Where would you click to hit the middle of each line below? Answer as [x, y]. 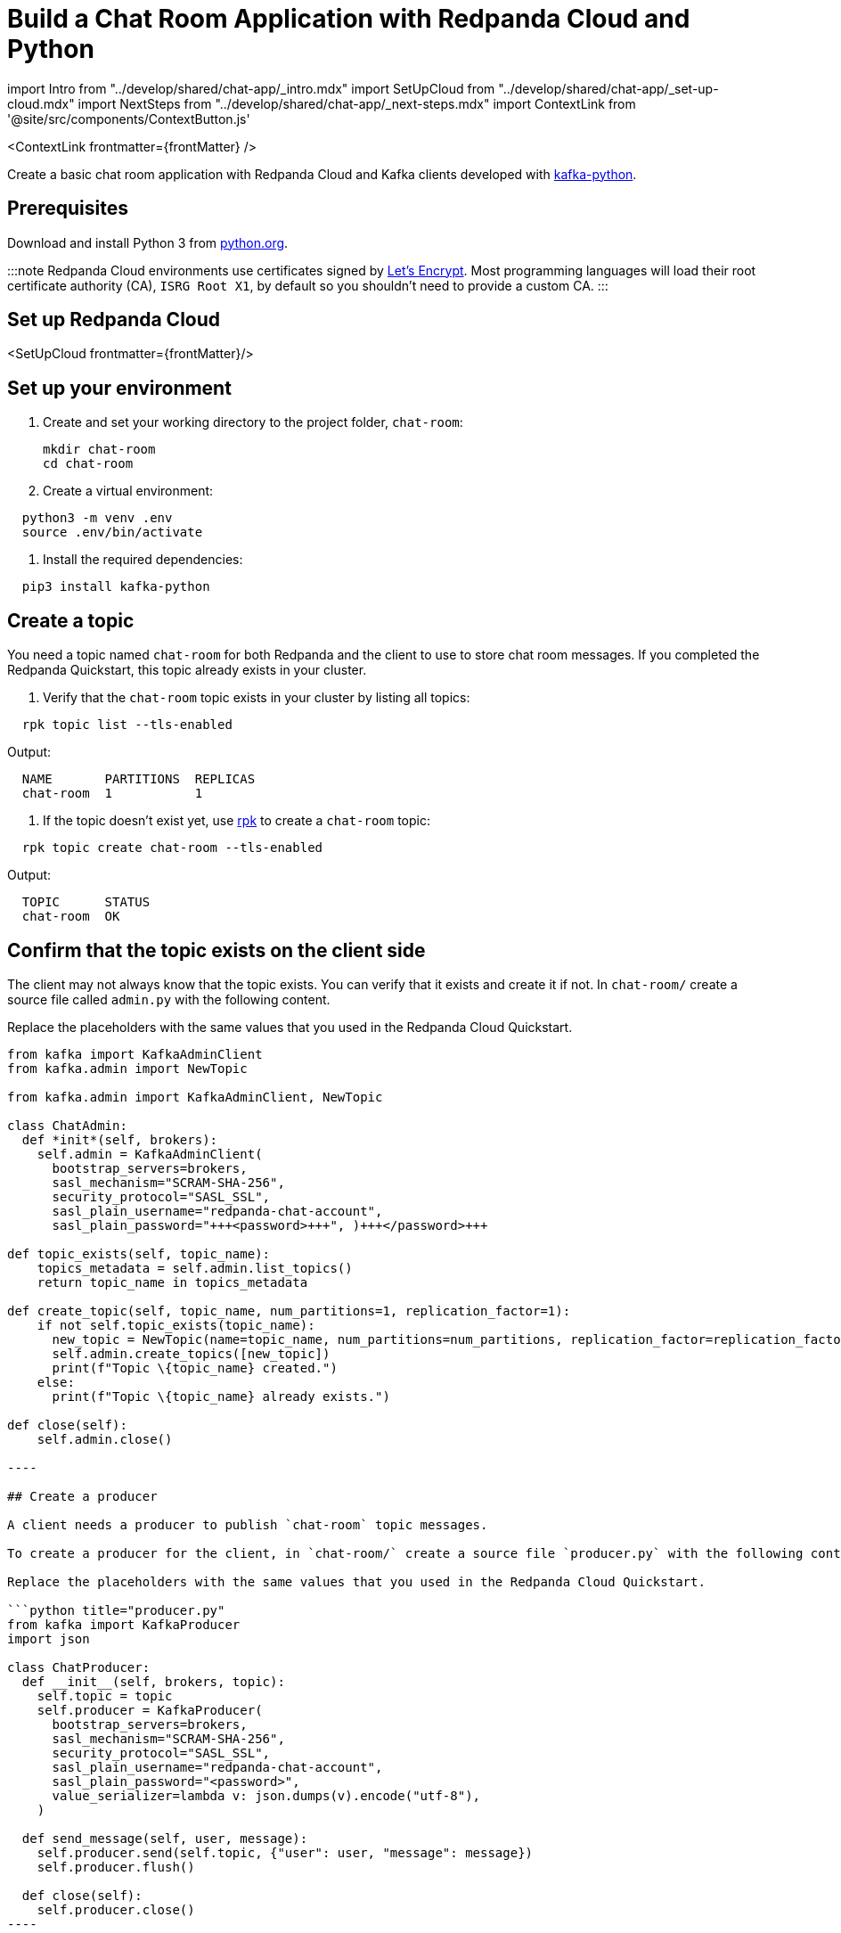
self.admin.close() [105, 1439]
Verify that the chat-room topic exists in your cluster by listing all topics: [257, 698]
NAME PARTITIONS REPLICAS [139, 779]
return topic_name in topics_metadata [172, 1282]
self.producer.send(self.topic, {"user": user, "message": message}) [285, 1852]
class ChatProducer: [79, 1667]
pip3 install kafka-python [116, 587]
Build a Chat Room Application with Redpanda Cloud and [349, 19]
